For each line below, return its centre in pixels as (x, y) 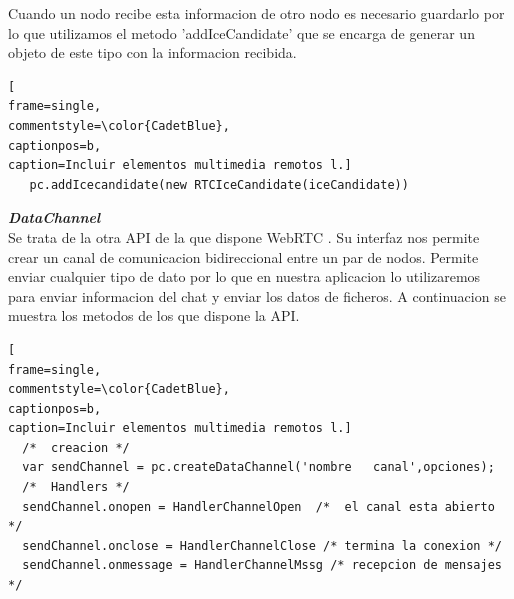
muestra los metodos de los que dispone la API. (154, 315)
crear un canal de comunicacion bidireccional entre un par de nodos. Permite (243, 256)
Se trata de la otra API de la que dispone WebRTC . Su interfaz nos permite (244, 236)
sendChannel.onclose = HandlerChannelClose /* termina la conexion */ (262, 545)
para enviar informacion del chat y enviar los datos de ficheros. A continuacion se (257, 295)
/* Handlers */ (76, 487)
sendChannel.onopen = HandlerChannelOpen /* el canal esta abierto (258, 506)
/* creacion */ (76, 447)
